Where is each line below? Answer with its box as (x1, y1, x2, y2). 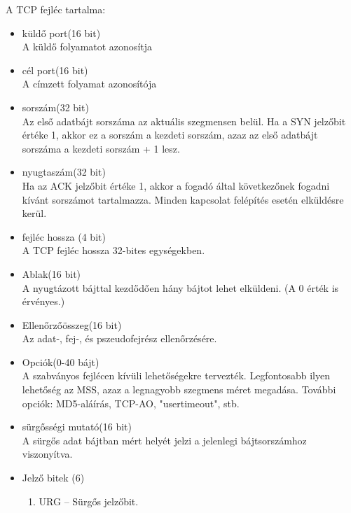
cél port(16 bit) (22, 62, 88, 77)
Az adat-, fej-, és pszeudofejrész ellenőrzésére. (22, 331, 217, 346)
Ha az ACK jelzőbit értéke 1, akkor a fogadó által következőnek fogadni (22, 178, 330, 192)
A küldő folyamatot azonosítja (22, 39, 153, 54)
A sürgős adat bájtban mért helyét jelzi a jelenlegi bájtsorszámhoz (22, 433, 307, 447)
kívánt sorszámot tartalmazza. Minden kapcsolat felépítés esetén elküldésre (22, 192, 344, 206)
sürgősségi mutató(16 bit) (22, 419, 132, 434)
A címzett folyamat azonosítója (22, 76, 157, 91)
